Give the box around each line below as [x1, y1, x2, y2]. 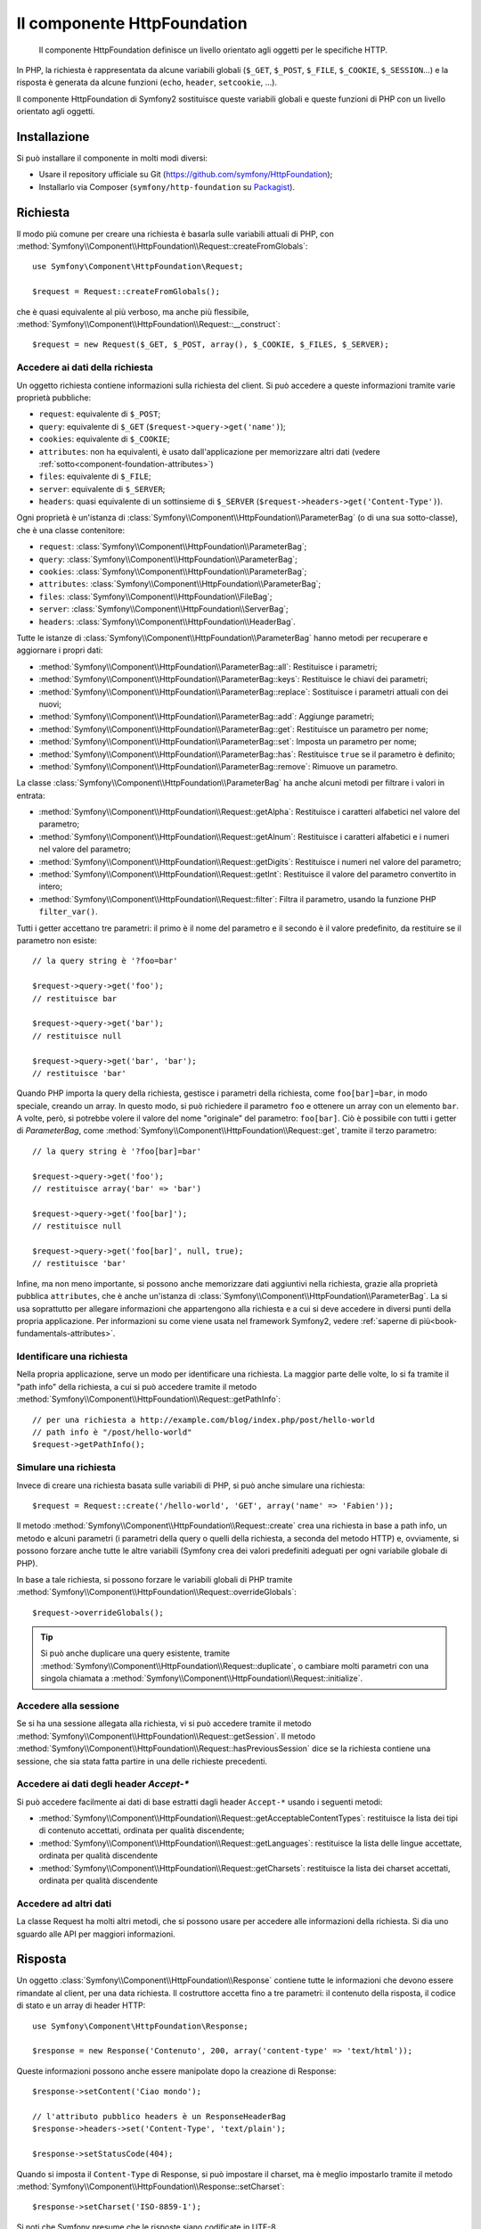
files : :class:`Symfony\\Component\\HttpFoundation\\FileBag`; [38, 591, 273, 602]
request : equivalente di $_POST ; [38, 408, 161, 419]
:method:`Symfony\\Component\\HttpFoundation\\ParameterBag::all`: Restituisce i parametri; [38, 661, 378, 672]
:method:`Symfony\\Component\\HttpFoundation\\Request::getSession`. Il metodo [16, 1731, 316, 1741]
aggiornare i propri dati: [16, 645, 103, 655]
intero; [38, 881, 62, 892]
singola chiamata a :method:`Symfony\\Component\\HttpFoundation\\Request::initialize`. [40, 1673, 363, 1684]
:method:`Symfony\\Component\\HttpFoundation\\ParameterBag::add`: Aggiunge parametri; [38, 711, 374, 722]
